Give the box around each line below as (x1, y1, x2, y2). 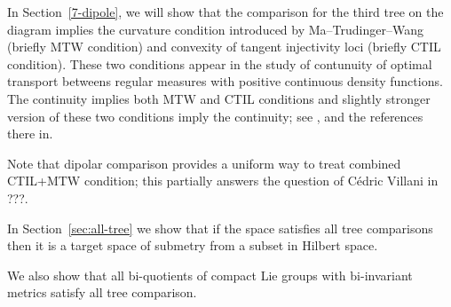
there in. (7, 124, 53, 143)
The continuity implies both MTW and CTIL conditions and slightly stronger (7, 89, 431, 107)
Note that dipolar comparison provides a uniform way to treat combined (7, 153, 401, 172)
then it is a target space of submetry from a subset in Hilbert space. (7, 236, 378, 255)
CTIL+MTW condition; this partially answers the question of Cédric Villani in (7, 171, 439, 190)
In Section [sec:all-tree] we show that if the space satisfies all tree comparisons (7, 218, 433, 237)
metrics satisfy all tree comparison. (7, 283, 197, 302)
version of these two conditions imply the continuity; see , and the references (7, 106, 423, 125)
